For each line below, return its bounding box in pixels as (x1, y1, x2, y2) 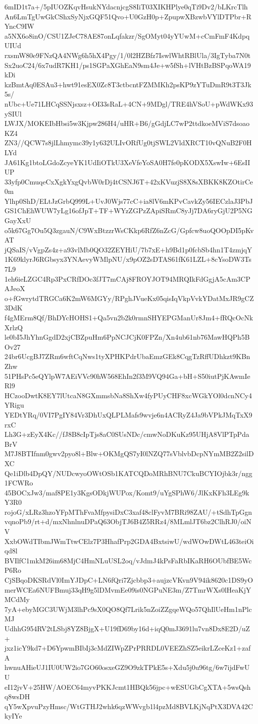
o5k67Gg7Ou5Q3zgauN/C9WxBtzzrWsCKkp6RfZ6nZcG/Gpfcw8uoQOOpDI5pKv (4, 225, 254, 235)
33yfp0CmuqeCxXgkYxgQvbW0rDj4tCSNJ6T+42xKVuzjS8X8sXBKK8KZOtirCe (4, 176, 253, 186)
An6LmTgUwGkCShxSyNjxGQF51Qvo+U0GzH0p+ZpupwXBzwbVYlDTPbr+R (4, 11, 252, 21)
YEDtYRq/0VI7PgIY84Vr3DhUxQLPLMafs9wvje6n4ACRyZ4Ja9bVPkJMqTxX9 (4, 409, 253, 420)
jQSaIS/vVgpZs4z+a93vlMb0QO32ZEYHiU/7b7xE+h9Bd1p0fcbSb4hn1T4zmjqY (4, 244, 253, 254)
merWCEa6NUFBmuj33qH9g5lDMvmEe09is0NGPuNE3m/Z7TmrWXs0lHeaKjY (4, 584, 251, 595)
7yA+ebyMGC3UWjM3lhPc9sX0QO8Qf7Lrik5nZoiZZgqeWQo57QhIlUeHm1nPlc (4, 603, 252, 614)
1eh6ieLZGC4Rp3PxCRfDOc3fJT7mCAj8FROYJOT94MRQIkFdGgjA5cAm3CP (4, 273, 251, 284)
